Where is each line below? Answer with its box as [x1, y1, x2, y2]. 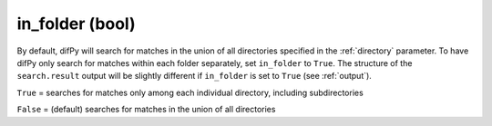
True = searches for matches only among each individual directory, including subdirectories [16, 87, 364, 98]
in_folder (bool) [16, 14, 136, 34]
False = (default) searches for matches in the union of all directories [16, 104, 276, 115]
